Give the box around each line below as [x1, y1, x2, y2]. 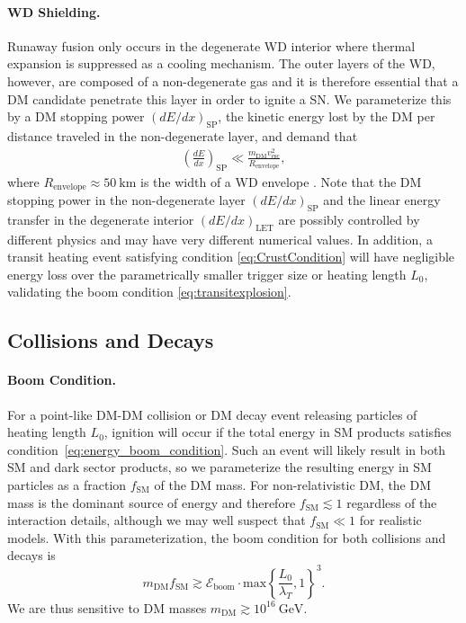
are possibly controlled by [278, 209, 420, 228]
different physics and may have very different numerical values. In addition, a [7, 229, 433, 248]
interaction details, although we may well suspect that [7, 511, 306, 530]
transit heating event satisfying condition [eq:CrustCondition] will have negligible [7, 247, 455, 266]
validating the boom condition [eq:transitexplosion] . [7, 282, 291, 301]
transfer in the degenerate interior [7, 209, 194, 228]
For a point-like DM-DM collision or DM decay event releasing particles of [7, 405, 417, 423]
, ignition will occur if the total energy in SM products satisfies [103, 423, 452, 441]
